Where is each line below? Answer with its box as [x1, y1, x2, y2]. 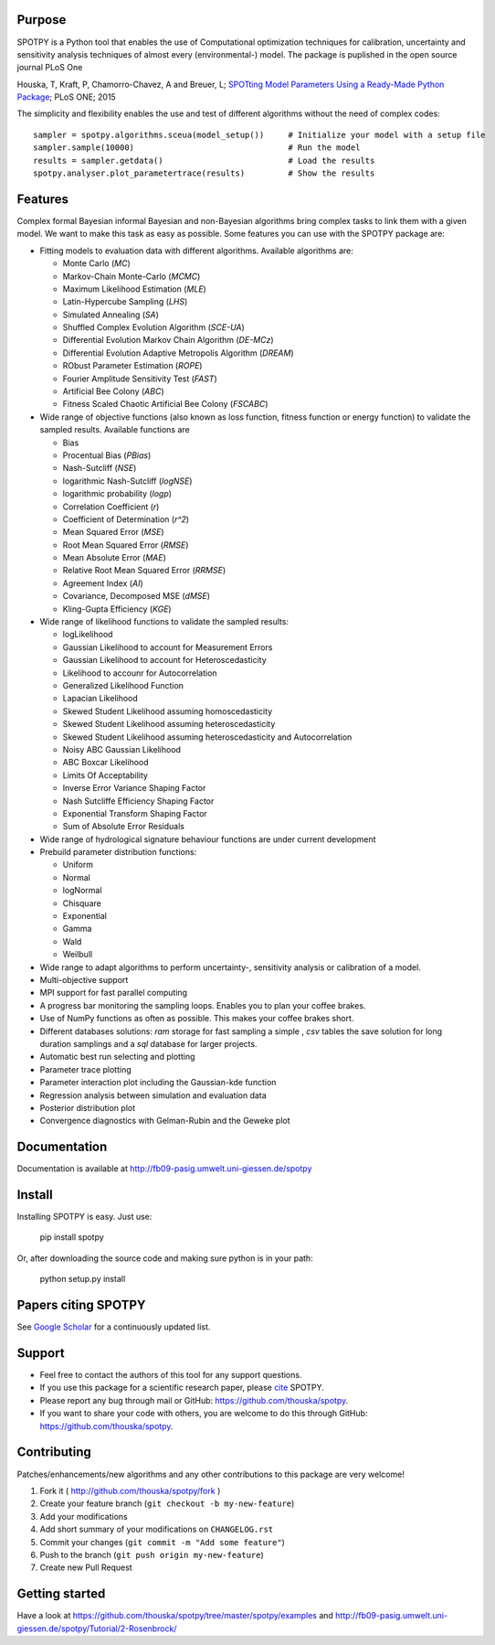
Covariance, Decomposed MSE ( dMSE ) [62, 591, 210, 602]
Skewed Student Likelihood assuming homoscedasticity [62, 705, 273, 717]
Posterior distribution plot [39, 1102, 136, 1113]
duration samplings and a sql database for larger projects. [39, 1038, 258, 1049]
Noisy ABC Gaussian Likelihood [62, 743, 182, 754]
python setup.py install [39, 1274, 126, 1285]
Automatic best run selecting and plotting [39, 1052, 195, 1063]
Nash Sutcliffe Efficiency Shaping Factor [62, 796, 215, 806]
